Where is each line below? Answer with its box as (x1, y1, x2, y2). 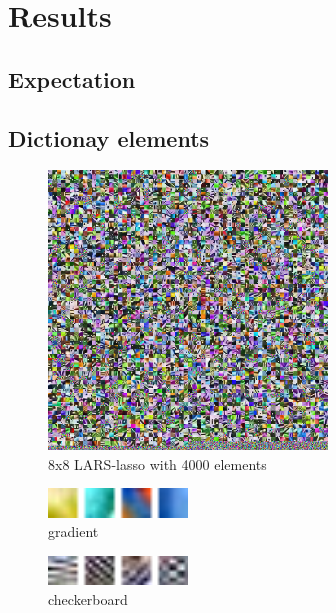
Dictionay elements (8, 122, 210, 153)
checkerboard (48, 589, 128, 610)
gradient (48, 521, 99, 542)
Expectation (8, 63, 136, 94)
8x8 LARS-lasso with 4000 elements (48, 453, 267, 474)
